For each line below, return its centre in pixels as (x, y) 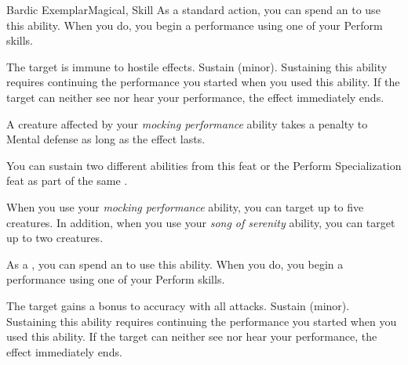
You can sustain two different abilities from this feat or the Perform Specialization (204, 165)
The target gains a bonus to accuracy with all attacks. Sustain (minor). (178, 305)
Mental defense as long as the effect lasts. (106, 139)
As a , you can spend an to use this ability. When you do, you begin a (175, 264)
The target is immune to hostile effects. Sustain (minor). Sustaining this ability (197, 66)
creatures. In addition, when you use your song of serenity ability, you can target (201, 222)
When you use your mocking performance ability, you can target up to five (185, 206)
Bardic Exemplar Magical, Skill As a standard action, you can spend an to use (193, 9)
